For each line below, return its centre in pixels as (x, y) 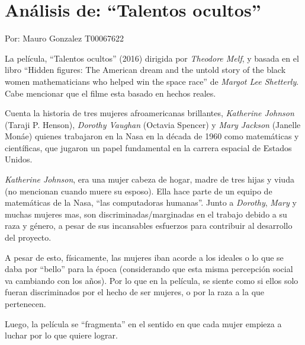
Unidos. (19, 159)
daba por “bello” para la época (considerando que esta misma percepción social (149, 269)
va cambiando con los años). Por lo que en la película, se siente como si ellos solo (152, 280)
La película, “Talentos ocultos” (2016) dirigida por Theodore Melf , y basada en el (152, 58)
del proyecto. (28, 237)
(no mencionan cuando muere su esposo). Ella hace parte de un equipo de (139, 191)
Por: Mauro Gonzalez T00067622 (65, 38)
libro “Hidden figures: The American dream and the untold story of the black (145, 70)
